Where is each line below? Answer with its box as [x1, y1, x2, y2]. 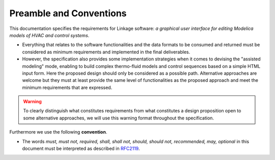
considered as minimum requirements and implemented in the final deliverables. [22, 49, 190, 55]
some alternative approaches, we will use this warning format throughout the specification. [23, 115, 214, 121]
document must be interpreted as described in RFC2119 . [22, 145, 140, 152]
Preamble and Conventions [9, 8, 127, 19]
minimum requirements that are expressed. [22, 84, 113, 90]
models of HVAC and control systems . [9, 32, 90, 38]
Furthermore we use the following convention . [9, 129, 107, 135]
